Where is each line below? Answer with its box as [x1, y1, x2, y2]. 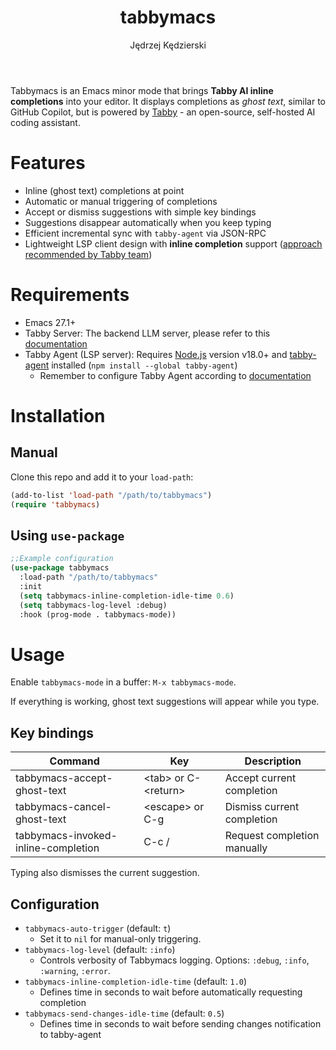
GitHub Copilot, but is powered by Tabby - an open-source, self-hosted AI [10, 106, 316, 118]
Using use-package [10, 527, 125, 544]
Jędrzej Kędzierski [129, 39, 207, 51]
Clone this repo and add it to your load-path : [10, 471, 194, 483]
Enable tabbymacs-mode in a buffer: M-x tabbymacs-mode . [10, 676, 237, 688]
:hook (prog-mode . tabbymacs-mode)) [19, 609, 177, 620]
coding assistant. [10, 116, 81, 128]
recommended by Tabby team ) [24, 248, 153, 260]
